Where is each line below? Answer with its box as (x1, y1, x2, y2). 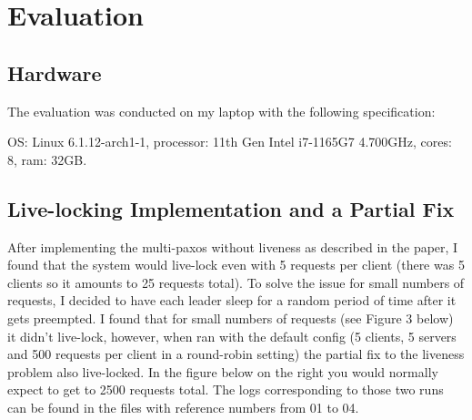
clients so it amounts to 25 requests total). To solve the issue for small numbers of (7, 272, 465, 292)
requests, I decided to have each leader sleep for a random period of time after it (7, 291, 457, 310)
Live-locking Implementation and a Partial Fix (7, 194, 455, 222)
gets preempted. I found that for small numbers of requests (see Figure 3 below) (7, 308, 454, 327)
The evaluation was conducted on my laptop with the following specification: (7, 101, 436, 120)
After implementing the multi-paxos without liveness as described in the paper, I (7, 237, 458, 256)
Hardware (7, 58, 102, 87)
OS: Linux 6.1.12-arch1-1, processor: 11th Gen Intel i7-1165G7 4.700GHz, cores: (7, 132, 452, 151)
